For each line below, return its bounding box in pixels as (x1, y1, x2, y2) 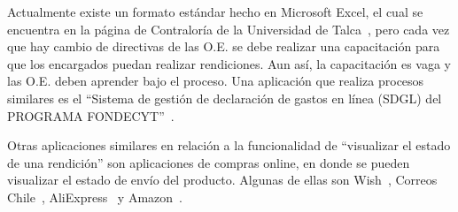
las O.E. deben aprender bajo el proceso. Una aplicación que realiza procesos (7, 72, 424, 90)
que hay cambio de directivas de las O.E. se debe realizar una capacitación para (7, 37, 440, 56)
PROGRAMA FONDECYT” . (7, 106, 175, 125)
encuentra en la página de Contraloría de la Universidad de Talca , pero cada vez (7, 19, 450, 38)
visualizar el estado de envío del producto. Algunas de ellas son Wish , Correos (7, 170, 438, 189)
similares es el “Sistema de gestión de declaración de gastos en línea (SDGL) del (7, 88, 442, 107)
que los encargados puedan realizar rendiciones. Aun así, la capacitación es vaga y (7, 54, 452, 72)
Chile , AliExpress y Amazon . (7, 187, 182, 206)
